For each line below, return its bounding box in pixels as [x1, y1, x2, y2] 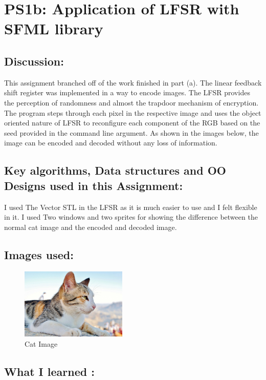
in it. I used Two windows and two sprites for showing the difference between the [4, 212, 258, 222]
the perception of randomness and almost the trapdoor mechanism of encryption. [4, 97, 259, 108]
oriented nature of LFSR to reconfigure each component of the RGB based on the [4, 117, 260, 128]
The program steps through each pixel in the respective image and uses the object [4, 107, 261, 118]
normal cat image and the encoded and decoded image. [4, 221, 177, 232]
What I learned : [4, 363, 95, 379]
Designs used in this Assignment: [4, 177, 183, 193]
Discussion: [4, 53, 64, 69]
